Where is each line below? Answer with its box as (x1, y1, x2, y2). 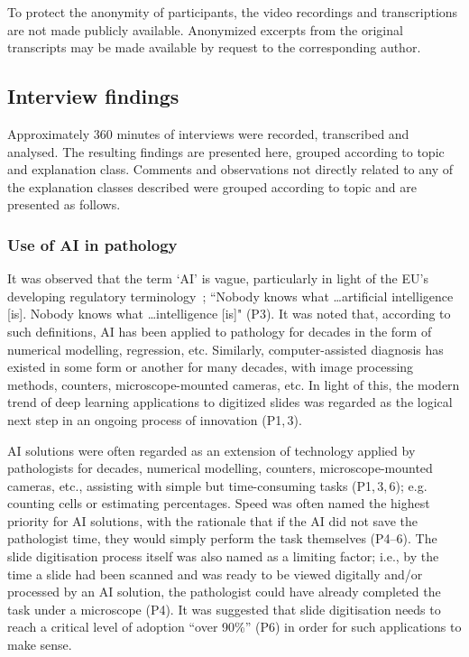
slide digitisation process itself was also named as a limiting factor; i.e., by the (7, 547, 439, 566)
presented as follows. (7, 195, 121, 214)
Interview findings (7, 82, 179, 110)
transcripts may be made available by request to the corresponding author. (7, 38, 421, 57)
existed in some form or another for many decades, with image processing (7, 357, 414, 376)
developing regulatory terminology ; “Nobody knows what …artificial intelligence (7, 286, 454, 305)
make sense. (7, 635, 72, 654)
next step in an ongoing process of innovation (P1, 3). (7, 410, 302, 429)
